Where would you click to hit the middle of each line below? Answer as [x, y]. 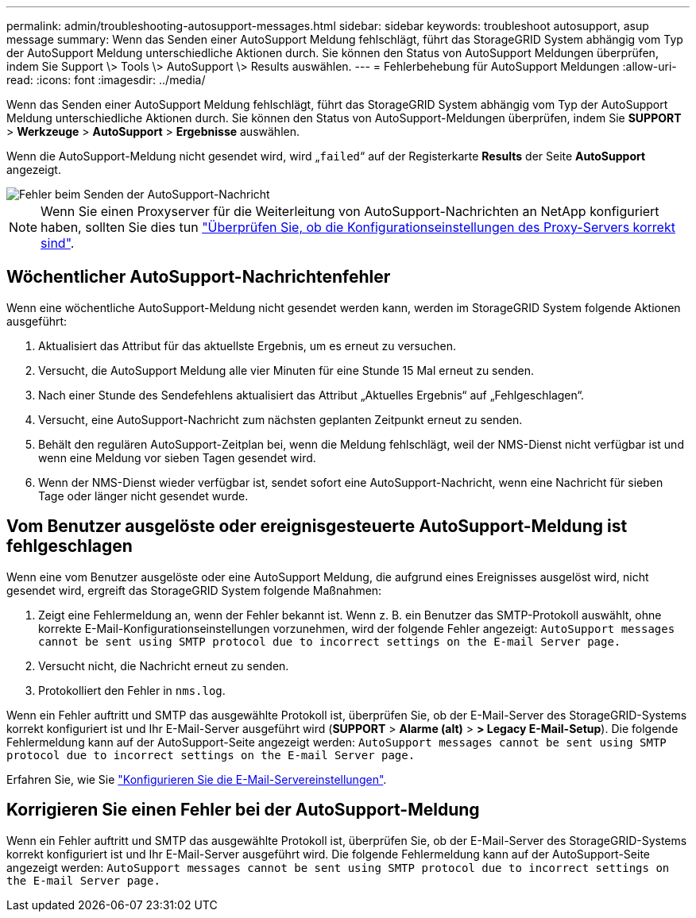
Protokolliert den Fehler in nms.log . [132, 690]
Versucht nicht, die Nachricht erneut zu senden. [164, 665]
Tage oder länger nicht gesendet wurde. [143, 496]
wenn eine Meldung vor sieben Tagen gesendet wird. [177, 457]
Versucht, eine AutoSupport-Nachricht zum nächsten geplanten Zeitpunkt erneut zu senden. [280, 419]
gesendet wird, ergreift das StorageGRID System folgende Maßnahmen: [194, 590]
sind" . [58, 243]
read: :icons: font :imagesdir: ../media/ [106, 80]
